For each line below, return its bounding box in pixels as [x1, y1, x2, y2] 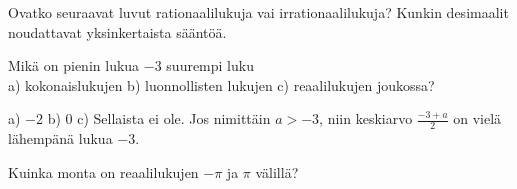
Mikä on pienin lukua [8, 55, 140, 76]
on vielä [453, 108, 502, 129]
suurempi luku [166, 55, 254, 76]
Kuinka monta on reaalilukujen [8, 161, 199, 182]
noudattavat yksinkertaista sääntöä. [8, 21, 227, 42]
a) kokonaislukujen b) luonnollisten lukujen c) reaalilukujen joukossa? [8, 74, 435, 95]
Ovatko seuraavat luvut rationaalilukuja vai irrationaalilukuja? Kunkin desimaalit [8, 2, 509, 22]
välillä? [255, 161, 299, 182]
